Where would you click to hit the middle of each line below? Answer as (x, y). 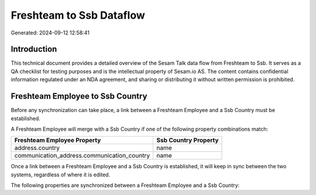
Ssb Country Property (188, 140)
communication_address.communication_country (82, 156)
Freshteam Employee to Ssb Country (79, 96)
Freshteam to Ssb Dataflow (78, 15)
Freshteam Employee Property (58, 140)
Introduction (34, 49)
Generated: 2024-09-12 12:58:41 (50, 33)
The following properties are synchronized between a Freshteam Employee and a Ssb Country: (125, 185)
